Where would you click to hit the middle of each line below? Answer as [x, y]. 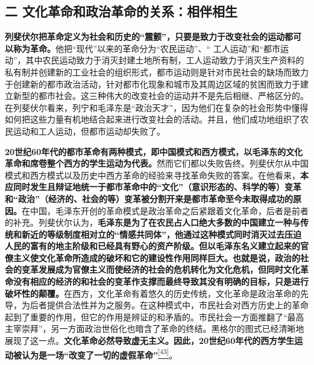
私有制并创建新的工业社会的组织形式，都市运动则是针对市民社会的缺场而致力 [157, 71]
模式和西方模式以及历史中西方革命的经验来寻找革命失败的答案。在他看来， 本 [157, 175]
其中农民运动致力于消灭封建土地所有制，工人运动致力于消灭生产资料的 [165, 60]
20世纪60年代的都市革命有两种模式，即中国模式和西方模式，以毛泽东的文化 [154, 151]
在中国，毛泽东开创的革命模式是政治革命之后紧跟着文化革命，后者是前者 [165, 210]
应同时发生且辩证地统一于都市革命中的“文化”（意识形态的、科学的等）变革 [153, 187]
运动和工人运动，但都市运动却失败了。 [89, 131]
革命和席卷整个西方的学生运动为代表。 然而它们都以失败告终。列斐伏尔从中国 [157, 163]
